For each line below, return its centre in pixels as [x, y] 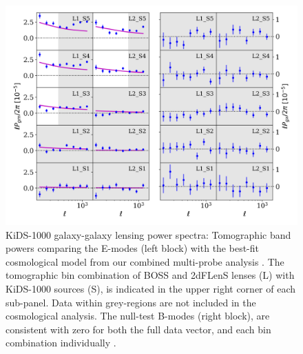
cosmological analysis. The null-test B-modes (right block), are [138, 316]
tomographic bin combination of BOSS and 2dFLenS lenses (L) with [150, 275]
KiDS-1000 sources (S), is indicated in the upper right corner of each [151, 288]
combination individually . [61, 343]
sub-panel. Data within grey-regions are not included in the [131, 302]
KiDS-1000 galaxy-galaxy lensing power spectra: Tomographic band [148, 234]
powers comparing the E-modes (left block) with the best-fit [132, 248]
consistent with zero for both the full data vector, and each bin [138, 329]
